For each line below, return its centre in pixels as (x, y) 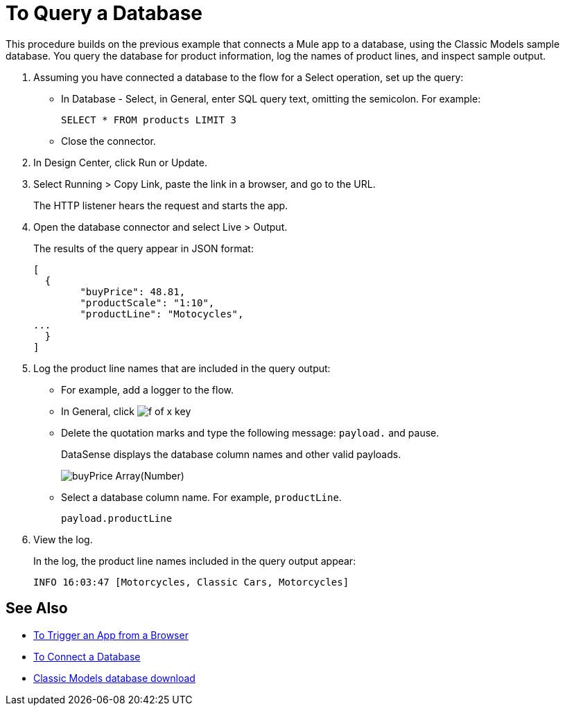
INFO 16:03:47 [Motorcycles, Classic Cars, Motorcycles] (191, 582)
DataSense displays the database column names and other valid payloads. (231, 454)
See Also (37, 608)
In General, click (98, 411)
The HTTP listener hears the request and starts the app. (161, 205)
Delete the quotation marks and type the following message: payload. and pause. (250, 432)
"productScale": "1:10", (147, 302)
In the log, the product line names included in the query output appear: (195, 561)
